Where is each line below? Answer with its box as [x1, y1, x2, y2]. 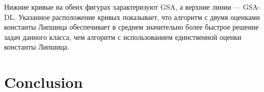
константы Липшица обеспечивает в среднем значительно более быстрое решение [4, 21, 259, 32]
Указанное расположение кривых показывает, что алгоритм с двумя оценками [18, 11, 260, 22]
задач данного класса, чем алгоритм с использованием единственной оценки [4, 31, 242, 42]
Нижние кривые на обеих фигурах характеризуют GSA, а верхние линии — [4, 2, 241, 12]
